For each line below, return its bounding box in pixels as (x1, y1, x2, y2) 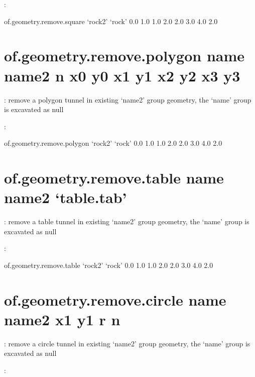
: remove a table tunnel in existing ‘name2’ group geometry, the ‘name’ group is (4, 216, 249, 227)
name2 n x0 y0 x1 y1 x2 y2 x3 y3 (4, 65, 240, 85)
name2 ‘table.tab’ (4, 187, 127, 208)
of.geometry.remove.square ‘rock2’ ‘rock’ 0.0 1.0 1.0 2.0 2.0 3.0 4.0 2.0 (4, 16, 218, 26)
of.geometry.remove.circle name (4, 289, 226, 310)
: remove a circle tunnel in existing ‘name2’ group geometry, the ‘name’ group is (4, 338, 250, 348)
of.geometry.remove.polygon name (4, 45, 245, 66)
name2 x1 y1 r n (4, 309, 120, 329)
